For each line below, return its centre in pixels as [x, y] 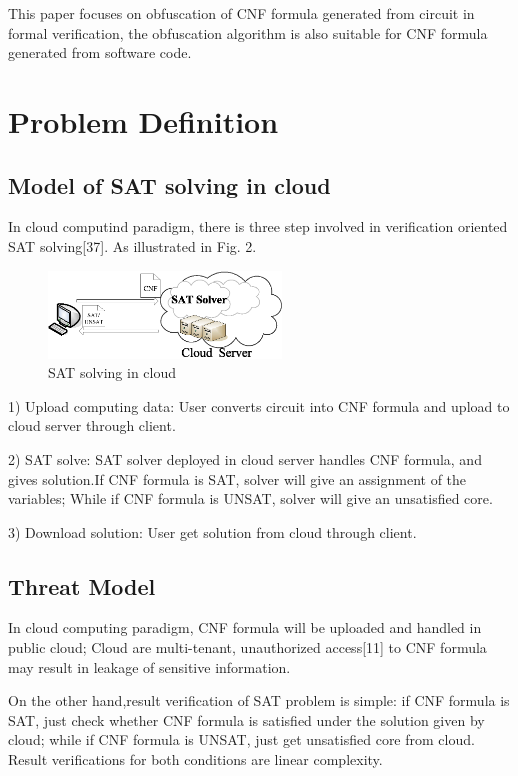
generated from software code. [100, 52]
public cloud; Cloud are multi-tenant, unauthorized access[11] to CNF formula [247, 647]
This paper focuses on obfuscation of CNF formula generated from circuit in [241, 13]
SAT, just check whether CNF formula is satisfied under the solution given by [246, 719]
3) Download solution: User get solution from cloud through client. [212, 531]
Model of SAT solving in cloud [169, 184]
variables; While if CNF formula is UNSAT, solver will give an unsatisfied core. [250, 498]
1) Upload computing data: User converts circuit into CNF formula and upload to [259, 405]
